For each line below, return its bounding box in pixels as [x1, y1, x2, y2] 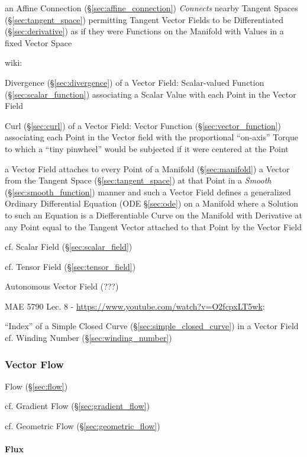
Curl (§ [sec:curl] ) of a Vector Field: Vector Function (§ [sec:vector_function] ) [5, 119, 282, 131]
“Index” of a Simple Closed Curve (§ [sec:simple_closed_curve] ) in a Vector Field [5, 320, 299, 332]
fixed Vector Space [5, 36, 72, 49]
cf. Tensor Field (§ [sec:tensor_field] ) [5, 260, 136, 272]
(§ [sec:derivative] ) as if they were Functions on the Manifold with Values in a [5, 25, 284, 37]
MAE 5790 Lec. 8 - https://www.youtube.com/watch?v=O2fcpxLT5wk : [5, 300, 265, 312]
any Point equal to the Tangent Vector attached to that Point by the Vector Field [5, 220, 302, 233]
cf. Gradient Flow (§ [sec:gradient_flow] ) [5, 400, 150, 412]
